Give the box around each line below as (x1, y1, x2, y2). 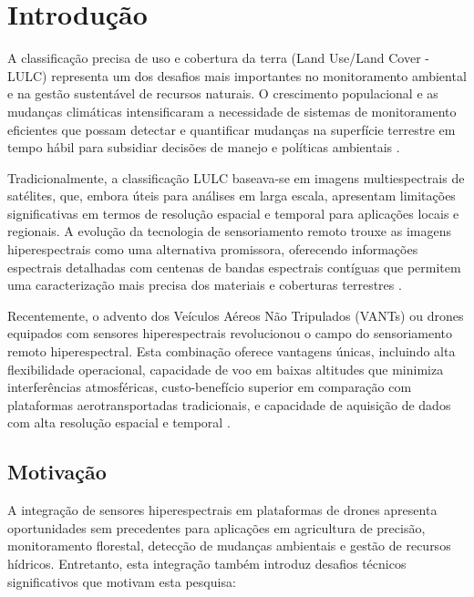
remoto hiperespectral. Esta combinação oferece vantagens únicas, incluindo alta (7, 342, 456, 361)
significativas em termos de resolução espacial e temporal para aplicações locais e (7, 203, 459, 222)
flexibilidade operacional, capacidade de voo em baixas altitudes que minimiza (7, 359, 444, 378)
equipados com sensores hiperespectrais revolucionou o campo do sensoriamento (7, 324, 453, 343)
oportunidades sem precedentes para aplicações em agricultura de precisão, (7, 518, 426, 537)
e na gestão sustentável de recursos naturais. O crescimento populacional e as (7, 84, 438, 103)
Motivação (7, 458, 107, 486)
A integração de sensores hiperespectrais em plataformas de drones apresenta (7, 500, 438, 520)
